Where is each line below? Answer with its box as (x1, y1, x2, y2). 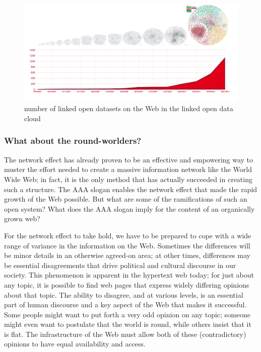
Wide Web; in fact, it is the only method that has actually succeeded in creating (4, 173, 252, 184)
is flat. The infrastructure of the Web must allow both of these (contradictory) (4, 328, 246, 339)
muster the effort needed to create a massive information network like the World (4, 164, 252, 174)
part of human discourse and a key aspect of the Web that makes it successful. (4, 299, 247, 310)
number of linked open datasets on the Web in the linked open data (24, 103, 233, 114)
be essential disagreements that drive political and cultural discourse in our (4, 259, 236, 270)
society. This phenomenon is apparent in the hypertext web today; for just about (4, 270, 254, 280)
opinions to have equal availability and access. (4, 338, 146, 349)
